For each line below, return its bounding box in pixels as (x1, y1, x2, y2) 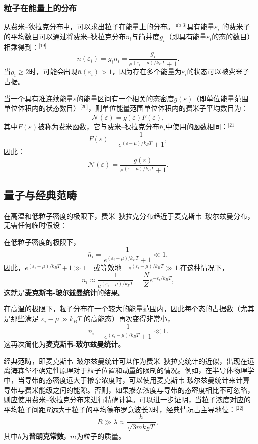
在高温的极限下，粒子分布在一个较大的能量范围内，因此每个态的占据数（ (4, 303, 240, 314)
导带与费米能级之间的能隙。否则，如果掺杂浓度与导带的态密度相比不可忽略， (4, 384, 254, 395)
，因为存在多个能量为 (112, 66, 182, 76)
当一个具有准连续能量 (4, 93, 73, 103)
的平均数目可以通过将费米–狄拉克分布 (4, 31, 126, 41)
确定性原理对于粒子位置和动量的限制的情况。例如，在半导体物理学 (38, 365, 254, 375)
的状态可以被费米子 (187, 66, 250, 76)
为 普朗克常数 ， (22, 430, 71, 441)
